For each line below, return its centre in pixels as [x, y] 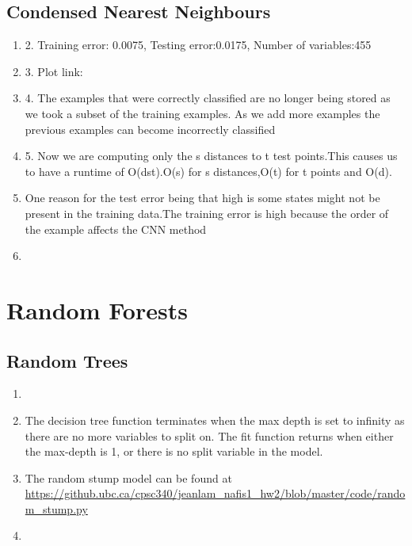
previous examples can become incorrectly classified [150, 129]
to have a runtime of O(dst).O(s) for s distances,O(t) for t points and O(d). [208, 171]
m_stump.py [56, 508]
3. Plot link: [54, 71]
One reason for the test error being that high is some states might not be [202, 198]
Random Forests [97, 309]
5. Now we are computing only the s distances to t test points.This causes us [211, 156]
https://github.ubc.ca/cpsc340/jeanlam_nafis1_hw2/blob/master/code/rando [215, 493]
